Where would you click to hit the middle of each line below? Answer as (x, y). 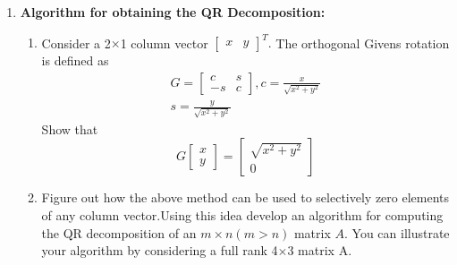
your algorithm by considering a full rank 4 (160, 250)
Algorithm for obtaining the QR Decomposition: (173, 12)
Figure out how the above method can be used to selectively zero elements (245, 197)
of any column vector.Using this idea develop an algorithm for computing (242, 214)
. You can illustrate (397, 232)
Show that (70, 128)
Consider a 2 (76, 43)
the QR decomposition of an (119, 232)
